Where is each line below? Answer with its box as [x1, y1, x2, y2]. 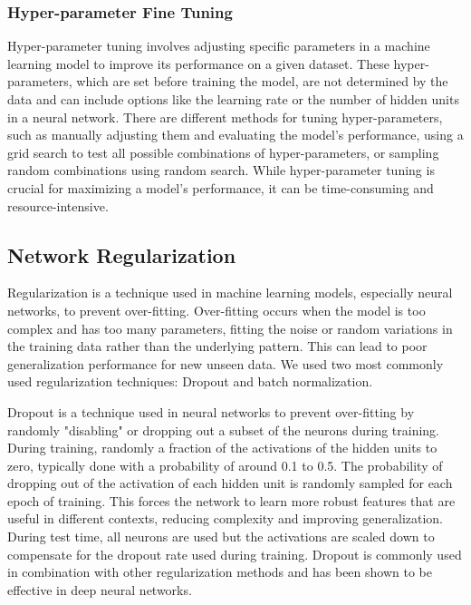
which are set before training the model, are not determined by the [76, 72, 448, 91]
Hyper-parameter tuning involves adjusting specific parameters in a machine [7, 36, 430, 55]
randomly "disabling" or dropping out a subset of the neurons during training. [7, 420, 440, 439]
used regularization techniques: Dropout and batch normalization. [7, 372, 373, 391]
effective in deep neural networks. [7, 580, 192, 599]
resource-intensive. [7, 196, 109, 215]
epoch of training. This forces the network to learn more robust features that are [7, 491, 456, 510]
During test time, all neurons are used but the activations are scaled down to [7, 527, 435, 546]
